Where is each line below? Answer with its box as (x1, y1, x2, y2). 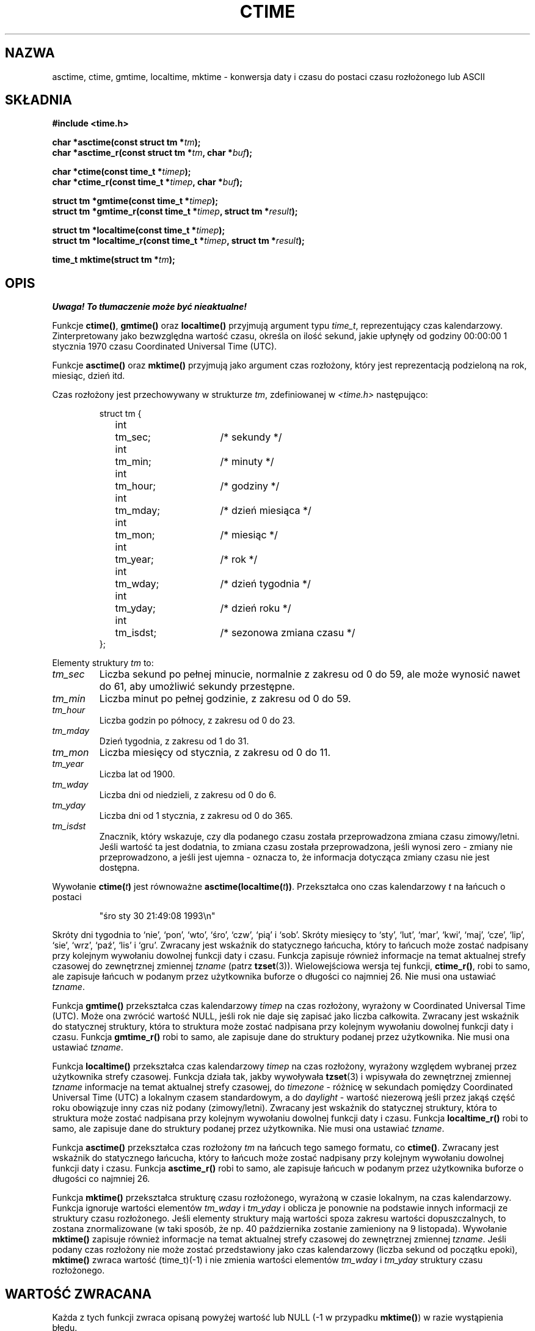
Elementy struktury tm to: (52, 658, 154, 669)
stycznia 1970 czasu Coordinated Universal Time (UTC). (52, 341, 277, 352)
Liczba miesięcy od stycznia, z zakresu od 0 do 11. (99, 746, 331, 759)
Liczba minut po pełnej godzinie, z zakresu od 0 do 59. (99, 692, 351, 705)
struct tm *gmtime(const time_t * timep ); (52, 196, 219, 207)
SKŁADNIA (5, 92, 72, 108)
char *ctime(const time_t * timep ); (52, 166, 191, 177)
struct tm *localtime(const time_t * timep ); (52, 225, 225, 236)
